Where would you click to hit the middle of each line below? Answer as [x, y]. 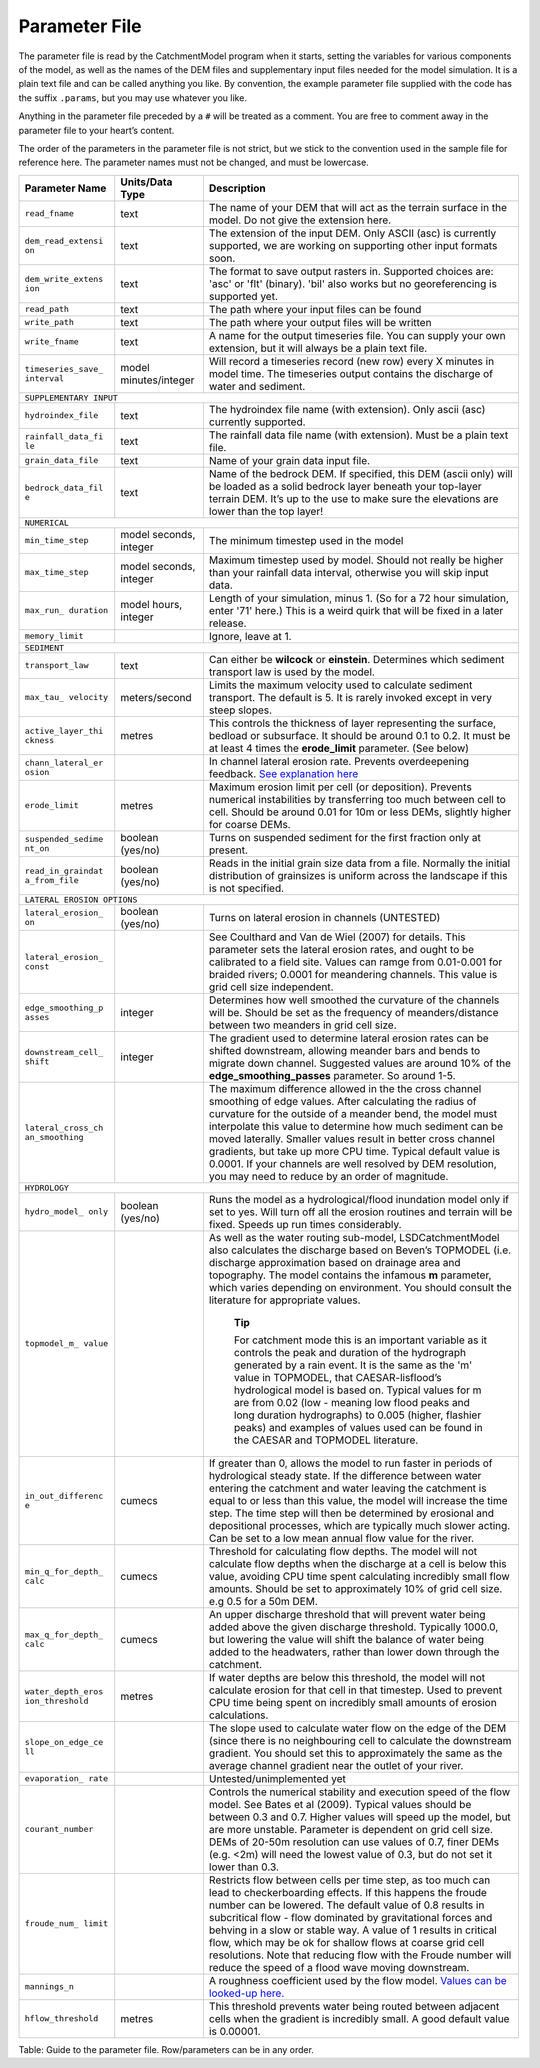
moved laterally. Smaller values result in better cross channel [351, 1138]
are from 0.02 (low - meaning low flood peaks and [351, 1402]
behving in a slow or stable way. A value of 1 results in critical [352, 1930]
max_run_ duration [66, 610]
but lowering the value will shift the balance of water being [346, 1639]
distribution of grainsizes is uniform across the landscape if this [358, 875]
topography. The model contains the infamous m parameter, [350, 1275]
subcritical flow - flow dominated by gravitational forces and [350, 1917]
